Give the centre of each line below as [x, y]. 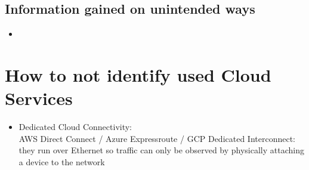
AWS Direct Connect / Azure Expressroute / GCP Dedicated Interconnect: [157, 138]
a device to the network [62, 161]
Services [39, 98]
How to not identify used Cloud [138, 74]
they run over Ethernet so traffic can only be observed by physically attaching [161, 150]
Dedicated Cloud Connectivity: [75, 127]
